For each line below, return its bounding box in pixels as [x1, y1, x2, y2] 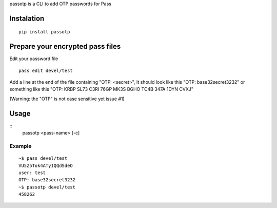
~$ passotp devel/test [18, 184, 76, 190]
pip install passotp [18, 29, 70, 35]
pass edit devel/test [18, 67, 73, 73]
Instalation [9, 14, 45, 23]
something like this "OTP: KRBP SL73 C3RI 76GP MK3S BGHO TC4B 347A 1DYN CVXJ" [9, 86, 193, 92]
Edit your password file [9, 55, 58, 62]
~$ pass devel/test [18, 156, 68, 161]
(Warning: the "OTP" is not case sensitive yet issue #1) [9, 96, 125, 102]
